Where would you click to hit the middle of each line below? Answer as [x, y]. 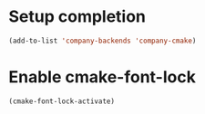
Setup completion [77, 17]
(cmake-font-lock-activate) [62, 101]
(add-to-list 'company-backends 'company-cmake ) [102, 41]
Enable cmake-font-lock [102, 77]
